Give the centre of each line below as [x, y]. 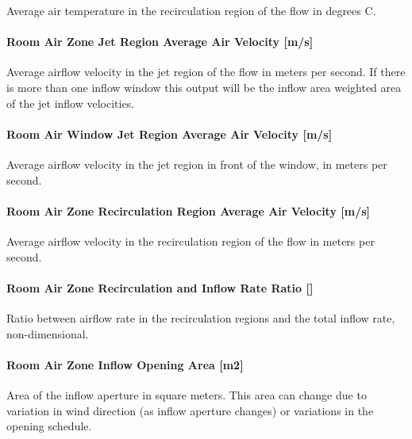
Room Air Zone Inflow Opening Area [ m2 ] [125, 364]
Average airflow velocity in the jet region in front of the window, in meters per [197, 164]
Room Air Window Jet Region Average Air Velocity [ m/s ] [169, 134]
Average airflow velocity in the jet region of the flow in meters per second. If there [206, 72]
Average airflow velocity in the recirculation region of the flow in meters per [191, 240]
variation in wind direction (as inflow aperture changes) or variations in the [190, 410]
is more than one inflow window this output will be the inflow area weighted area [204, 87]
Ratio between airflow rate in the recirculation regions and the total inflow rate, [201, 317]
